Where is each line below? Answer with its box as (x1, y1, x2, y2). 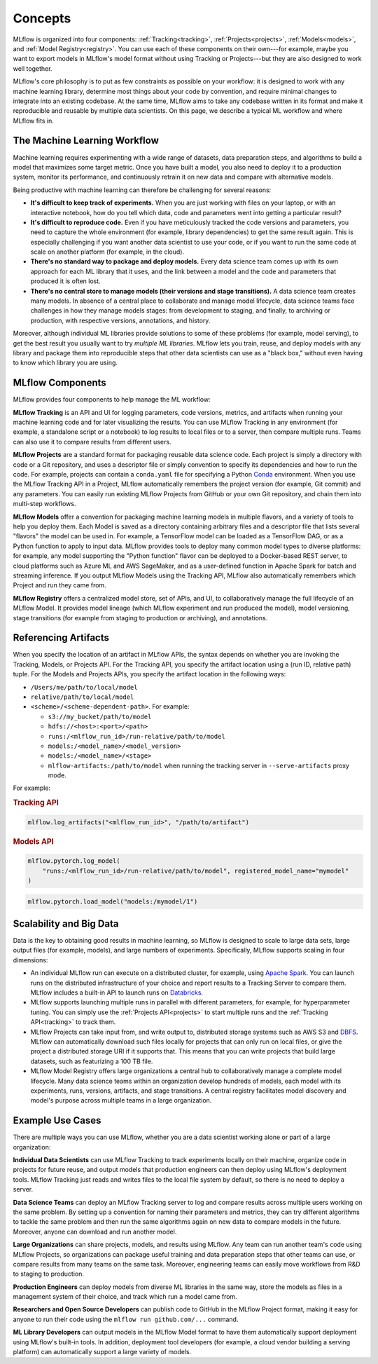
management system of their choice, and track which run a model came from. (13, 1293, 237, 1301)
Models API (13, 836, 54, 846)
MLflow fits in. (13, 116, 54, 125)
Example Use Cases (13, 1114, 101, 1126)
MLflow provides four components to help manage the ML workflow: (13, 395, 211, 404)
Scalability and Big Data (13, 918, 119, 929)
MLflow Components (13, 377, 106, 389)
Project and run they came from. (13, 581, 106, 589)
